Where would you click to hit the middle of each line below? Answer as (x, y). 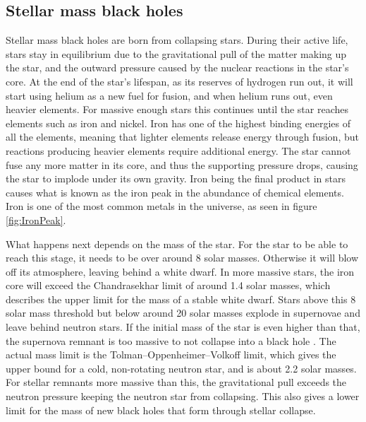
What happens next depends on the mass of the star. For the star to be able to (177, 244)
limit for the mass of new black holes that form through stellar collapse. (161, 410)
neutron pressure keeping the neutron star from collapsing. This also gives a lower (183, 396)
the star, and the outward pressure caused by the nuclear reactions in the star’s (177, 68)
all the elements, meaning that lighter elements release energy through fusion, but (182, 137)
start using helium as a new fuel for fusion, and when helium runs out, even (169, 95)
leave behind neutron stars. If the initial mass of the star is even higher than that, (183, 327)
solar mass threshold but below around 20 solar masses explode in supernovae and (183, 313)
